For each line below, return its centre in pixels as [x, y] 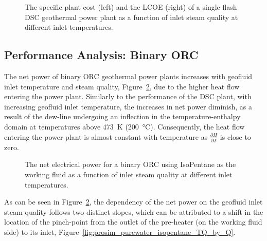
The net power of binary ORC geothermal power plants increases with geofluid [128, 76]
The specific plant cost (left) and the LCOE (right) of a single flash [131, 7]
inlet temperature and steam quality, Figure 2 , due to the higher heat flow [122, 86]
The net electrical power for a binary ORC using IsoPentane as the [130, 164]
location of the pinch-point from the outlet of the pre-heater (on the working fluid [133, 222]
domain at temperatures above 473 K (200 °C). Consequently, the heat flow [124, 126]
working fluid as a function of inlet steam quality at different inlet [129, 174]
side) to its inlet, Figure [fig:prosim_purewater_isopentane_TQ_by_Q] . [120, 232]
